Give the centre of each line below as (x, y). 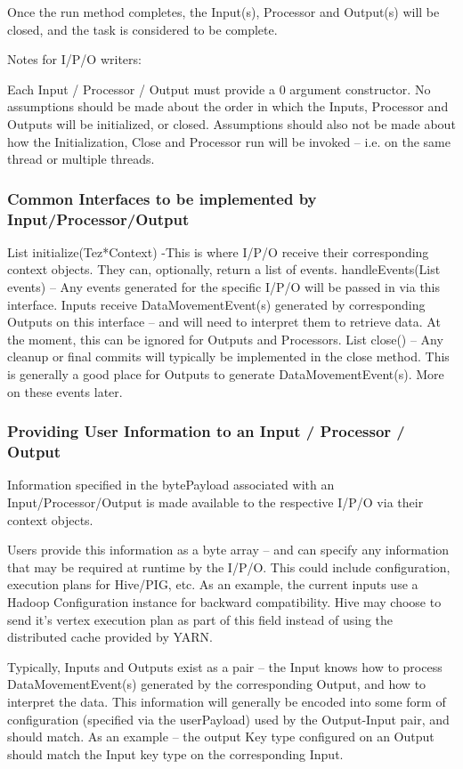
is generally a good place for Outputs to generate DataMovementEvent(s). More (226, 374)
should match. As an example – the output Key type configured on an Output (221, 737)
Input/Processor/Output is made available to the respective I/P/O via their (215, 502)
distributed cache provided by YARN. (110, 637)
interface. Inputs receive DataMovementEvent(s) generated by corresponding (216, 304)
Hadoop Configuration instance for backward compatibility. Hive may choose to (224, 601)
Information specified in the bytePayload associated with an (171, 485)
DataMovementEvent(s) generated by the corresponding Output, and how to (217, 684)
